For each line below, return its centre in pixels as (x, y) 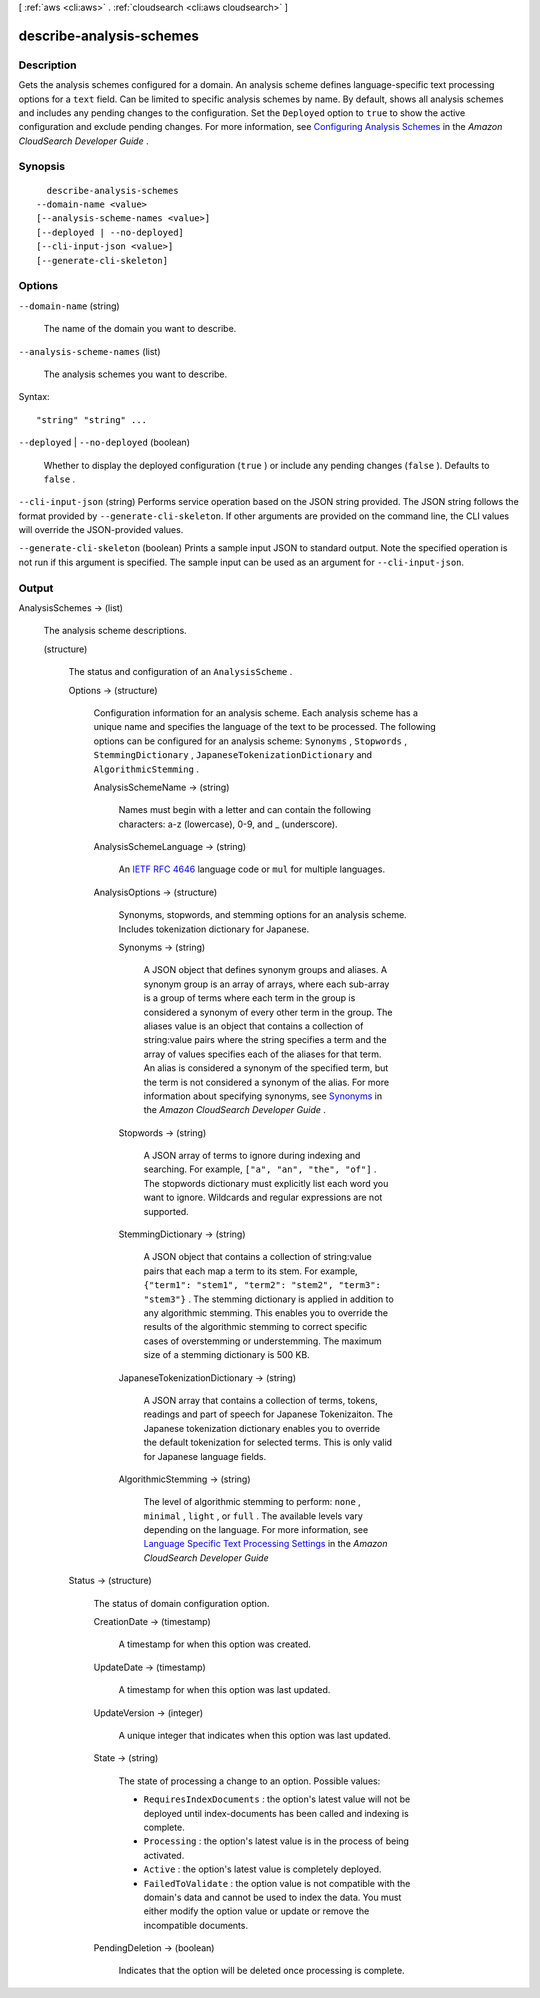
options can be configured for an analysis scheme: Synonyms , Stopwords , (250, 741)
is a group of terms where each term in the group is (249, 998)
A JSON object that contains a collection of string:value (257, 1257)
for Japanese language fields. (205, 1456)
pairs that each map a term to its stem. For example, (251, 1271)
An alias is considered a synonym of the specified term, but (266, 1068)
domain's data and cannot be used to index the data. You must (272, 1897)
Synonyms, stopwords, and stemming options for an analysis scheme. (262, 915)
